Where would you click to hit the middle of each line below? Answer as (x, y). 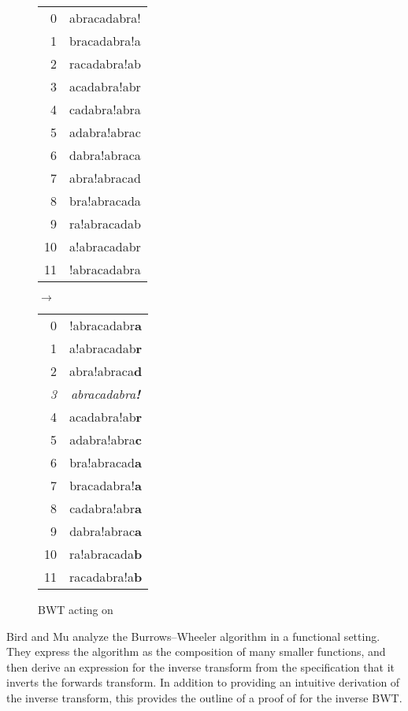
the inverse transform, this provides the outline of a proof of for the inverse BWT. (204, 697)
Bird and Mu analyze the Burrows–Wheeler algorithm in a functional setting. (193, 636)
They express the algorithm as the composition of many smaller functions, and (196, 651)
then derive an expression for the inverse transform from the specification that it (200, 666)
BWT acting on (76, 609)
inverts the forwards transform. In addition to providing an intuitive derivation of (203, 682)
